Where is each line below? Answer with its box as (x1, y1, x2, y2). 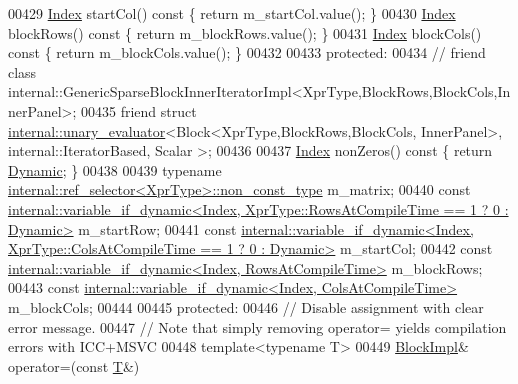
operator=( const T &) (8, 355, 140, 376)
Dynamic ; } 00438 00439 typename (8, 159, 222, 180)
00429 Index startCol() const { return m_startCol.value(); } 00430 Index (8, 3, 456, 23)
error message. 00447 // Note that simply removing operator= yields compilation (8, 316, 507, 337)
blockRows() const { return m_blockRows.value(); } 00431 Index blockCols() (8, 22, 482, 43)
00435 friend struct (80, 100, 197, 121)
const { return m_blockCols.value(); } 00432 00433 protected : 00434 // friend (8, 42, 486, 63)
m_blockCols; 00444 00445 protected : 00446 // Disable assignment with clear (8, 296, 484, 317)
